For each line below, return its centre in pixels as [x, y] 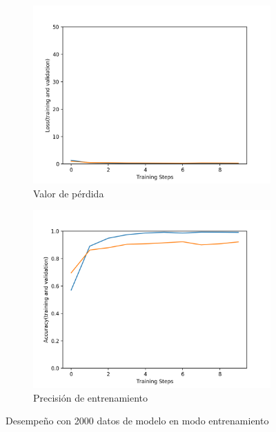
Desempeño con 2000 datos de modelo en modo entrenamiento [137, 421]
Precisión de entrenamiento [91, 397]
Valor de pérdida [69, 193]
